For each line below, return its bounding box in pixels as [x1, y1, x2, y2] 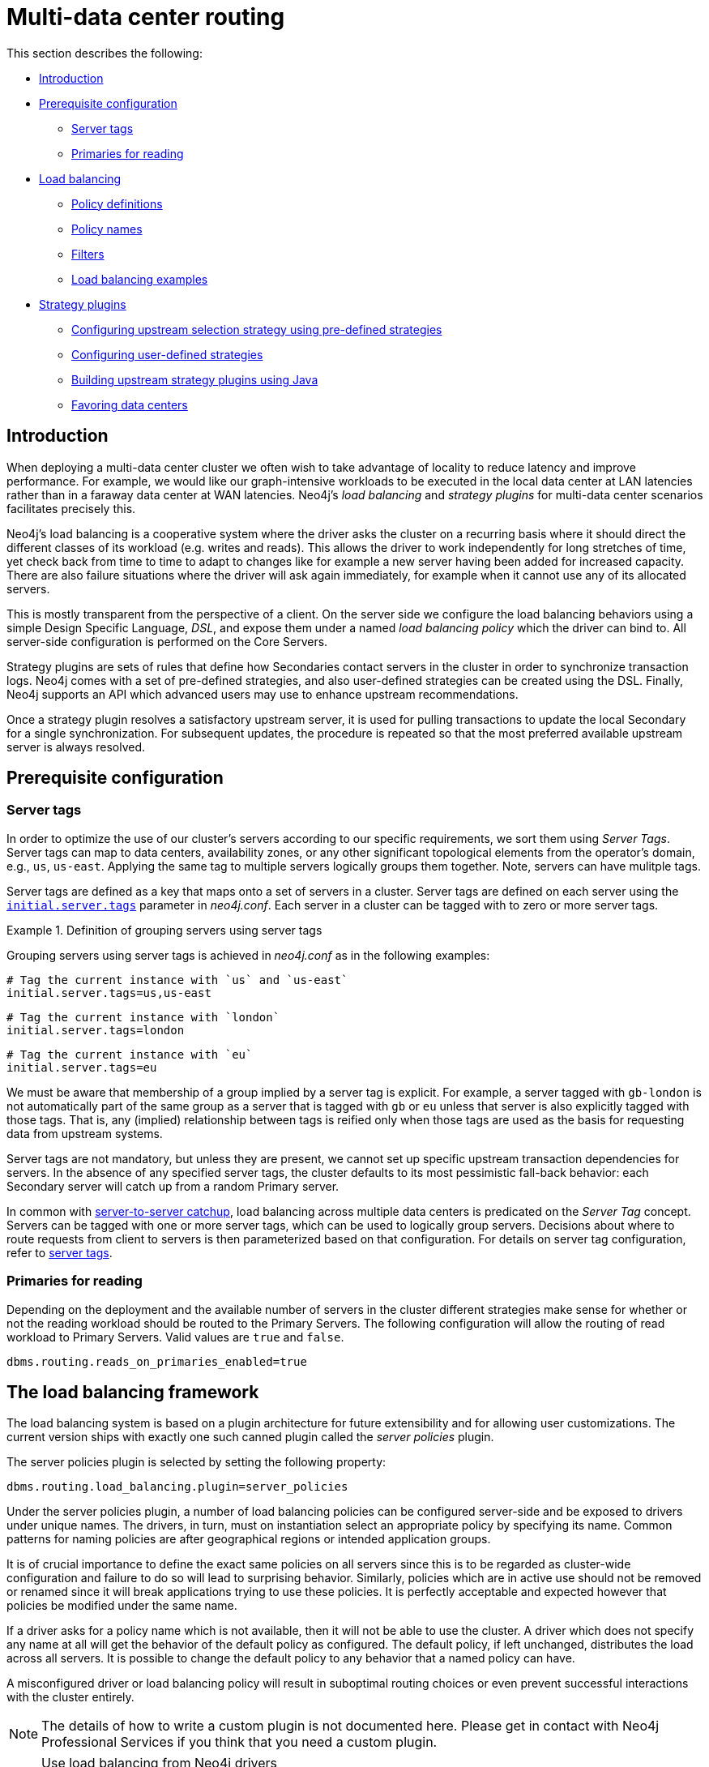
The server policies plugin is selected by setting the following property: [6, 1455, 387, 1470]
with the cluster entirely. [6, 1690, 135, 1705]
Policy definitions [71, 196, 163, 211]
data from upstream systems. [6, 1126, 163, 1140]
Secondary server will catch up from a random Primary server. [6, 1179, 340, 1193]
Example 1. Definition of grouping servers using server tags [6, 922, 322, 937]
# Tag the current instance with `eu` [6, 1047, 253, 1061]
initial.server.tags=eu [6, 1060, 157, 1074]
